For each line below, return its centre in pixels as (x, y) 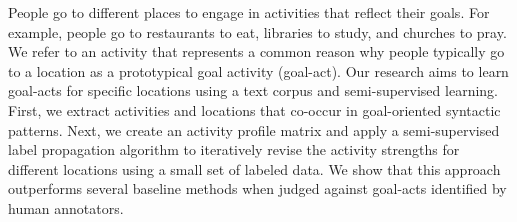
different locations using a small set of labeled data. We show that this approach (254, 168)
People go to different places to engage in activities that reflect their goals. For (249, 12)
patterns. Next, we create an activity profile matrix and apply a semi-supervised (254, 129)
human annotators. (66, 207)
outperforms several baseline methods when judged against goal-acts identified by (257, 188)
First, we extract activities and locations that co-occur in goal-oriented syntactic (254, 109)
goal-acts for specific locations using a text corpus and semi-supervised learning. (253, 90)
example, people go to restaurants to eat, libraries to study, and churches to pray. (257, 31)
